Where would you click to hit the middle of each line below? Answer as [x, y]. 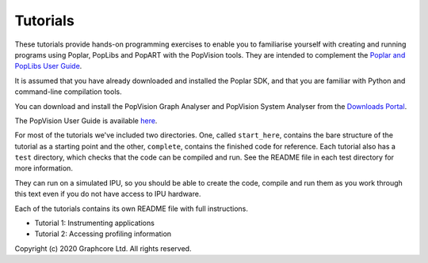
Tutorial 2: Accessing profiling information [103, 234]
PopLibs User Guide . [48, 66]
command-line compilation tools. [68, 92]
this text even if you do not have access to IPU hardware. [108, 194]
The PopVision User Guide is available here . [86, 120]
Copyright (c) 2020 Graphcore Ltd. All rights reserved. [103, 248]
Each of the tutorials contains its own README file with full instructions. [132, 209]
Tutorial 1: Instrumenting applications [94, 223]
